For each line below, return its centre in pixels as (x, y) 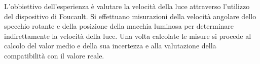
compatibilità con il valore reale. (54, 55)
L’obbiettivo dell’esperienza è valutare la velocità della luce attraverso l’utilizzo (127, 6)
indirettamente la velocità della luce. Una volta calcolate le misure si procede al (128, 36)
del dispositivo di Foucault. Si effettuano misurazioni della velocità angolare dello (130, 16)
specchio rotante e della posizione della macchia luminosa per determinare (119, 26)
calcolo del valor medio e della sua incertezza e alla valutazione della (110, 46)
